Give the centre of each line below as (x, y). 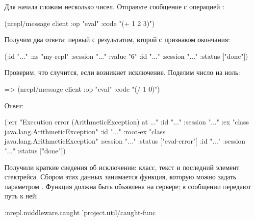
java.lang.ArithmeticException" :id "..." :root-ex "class (85, 131)
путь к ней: (21, 196)
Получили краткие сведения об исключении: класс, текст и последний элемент (122, 167)
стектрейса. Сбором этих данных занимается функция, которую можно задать (120, 177)
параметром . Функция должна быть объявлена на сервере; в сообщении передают (128, 186)
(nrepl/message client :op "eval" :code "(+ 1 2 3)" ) (80, 23)
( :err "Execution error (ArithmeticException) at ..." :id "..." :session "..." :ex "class (127, 122)
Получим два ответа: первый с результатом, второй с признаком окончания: (117, 39)
